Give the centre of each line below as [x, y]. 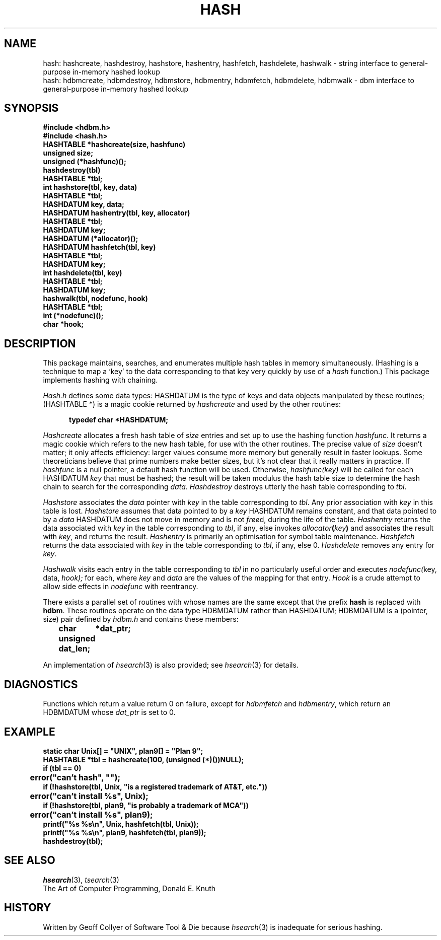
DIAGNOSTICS [41, 684]
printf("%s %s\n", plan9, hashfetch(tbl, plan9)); [125, 832]
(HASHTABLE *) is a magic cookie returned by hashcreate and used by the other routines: [192, 404]
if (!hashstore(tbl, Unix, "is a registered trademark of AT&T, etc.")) [155, 786]
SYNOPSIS [31, 108]
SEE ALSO [30, 860]
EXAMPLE [30, 732]
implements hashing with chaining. [100, 380]
